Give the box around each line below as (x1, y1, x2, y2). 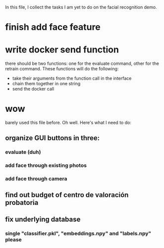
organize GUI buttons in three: (5, 134, 100, 143)
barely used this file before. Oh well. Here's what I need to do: (5, 120, 131, 126)
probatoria (5, 198, 39, 207)
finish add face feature (5, 22, 101, 33)
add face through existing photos (5, 162, 87, 169)
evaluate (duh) (5, 149, 41, 155)
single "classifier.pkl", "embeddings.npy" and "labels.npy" (5, 230, 152, 237)
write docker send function (5, 44, 119, 55)
